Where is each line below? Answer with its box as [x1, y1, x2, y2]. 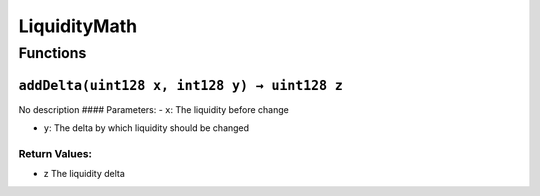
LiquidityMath [18, 15, 138, 37]
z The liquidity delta [43, 168, 125, 180]
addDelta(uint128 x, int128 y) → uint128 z [18, 77, 344, 94]
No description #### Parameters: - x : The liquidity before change [18, 103, 289, 115]
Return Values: [18, 146, 93, 160]
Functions [18, 44, 87, 62]
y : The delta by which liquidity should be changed [43, 122, 250, 134]
